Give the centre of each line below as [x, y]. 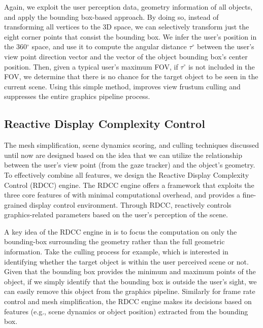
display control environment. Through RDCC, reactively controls [130, 204]
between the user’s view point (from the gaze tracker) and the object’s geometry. [130, 165]
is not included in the [221, 66]
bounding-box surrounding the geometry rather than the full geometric [114, 241]
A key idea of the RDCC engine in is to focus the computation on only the [121, 231]
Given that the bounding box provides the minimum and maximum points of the [130, 271]
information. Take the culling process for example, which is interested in [116, 252]
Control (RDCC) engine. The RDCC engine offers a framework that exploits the [129, 185]
